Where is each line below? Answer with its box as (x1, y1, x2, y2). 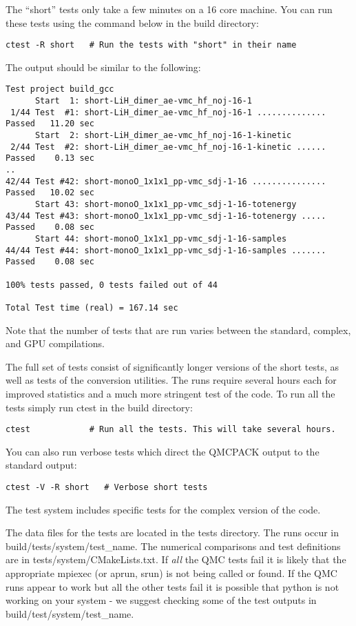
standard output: (6, 458, 77, 472)
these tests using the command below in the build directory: (6, 15, 259, 30)
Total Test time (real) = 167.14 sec (6, 302, 178, 313)
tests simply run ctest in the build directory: (6, 400, 193, 414)
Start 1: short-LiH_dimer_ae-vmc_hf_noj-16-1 (34, 96, 252, 106)
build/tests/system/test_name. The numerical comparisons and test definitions (6, 538, 341, 553)
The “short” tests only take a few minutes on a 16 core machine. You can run (6, 2, 333, 16)
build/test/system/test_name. (6, 606, 134, 620)
